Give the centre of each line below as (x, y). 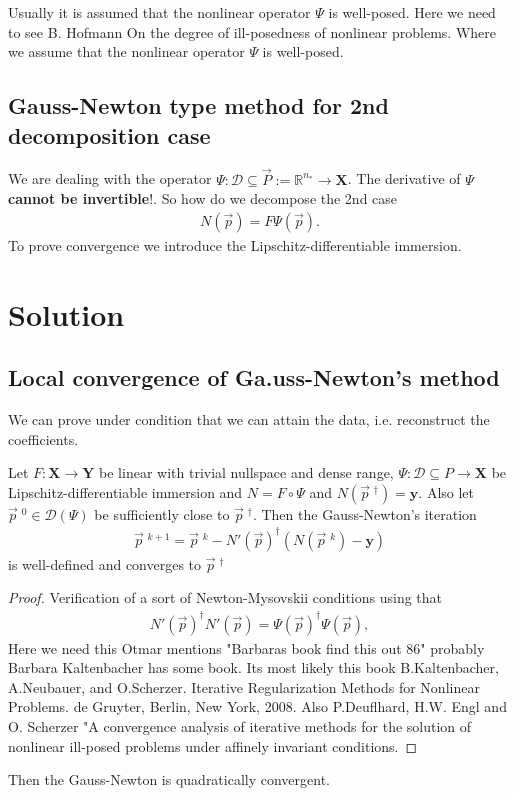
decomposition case (109, 134)
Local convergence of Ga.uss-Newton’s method (254, 377)
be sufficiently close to (162, 513)
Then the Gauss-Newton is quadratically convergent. (169, 779)
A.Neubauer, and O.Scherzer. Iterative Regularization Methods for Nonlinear (244, 686)
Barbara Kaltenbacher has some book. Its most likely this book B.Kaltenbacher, (253, 667)
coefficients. (43, 438)
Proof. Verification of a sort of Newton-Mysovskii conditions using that (225, 597)
